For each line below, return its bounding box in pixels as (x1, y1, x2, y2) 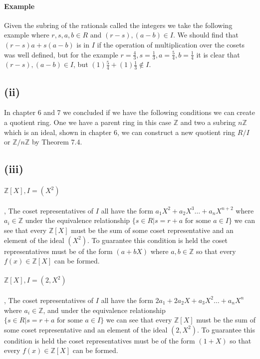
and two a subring (180, 117, 236, 127)
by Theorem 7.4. (31, 136, 82, 147)
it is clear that (196, 49, 240, 59)
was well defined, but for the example (4, 49, 118, 59)
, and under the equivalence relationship (43, 304, 166, 315)
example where (4, 29, 49, 40)
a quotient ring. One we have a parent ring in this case (4, 117, 172, 127)
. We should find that (173, 29, 239, 40)
